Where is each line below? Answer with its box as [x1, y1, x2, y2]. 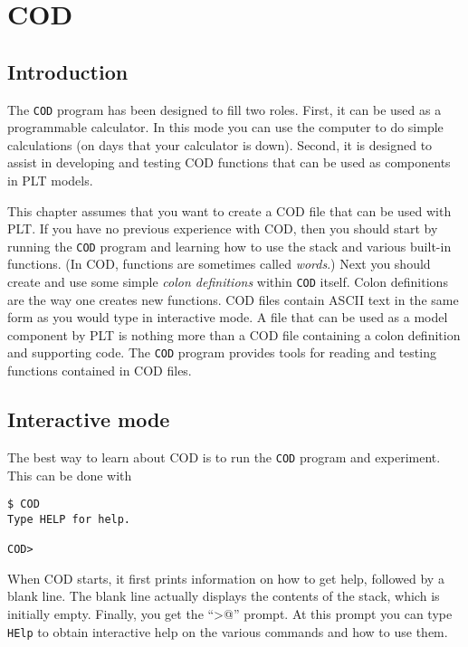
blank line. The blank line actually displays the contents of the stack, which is [7, 586, 440, 605]
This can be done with [7, 465, 132, 484]
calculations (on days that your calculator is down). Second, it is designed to [7, 135, 433, 154]
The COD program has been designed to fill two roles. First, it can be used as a [7, 100, 442, 119]
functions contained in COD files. [7, 361, 192, 380]
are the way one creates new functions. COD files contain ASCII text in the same [7, 290, 459, 309]
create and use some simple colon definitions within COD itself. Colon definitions [7, 272, 448, 291]
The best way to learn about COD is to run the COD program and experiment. [7, 447, 441, 466]
